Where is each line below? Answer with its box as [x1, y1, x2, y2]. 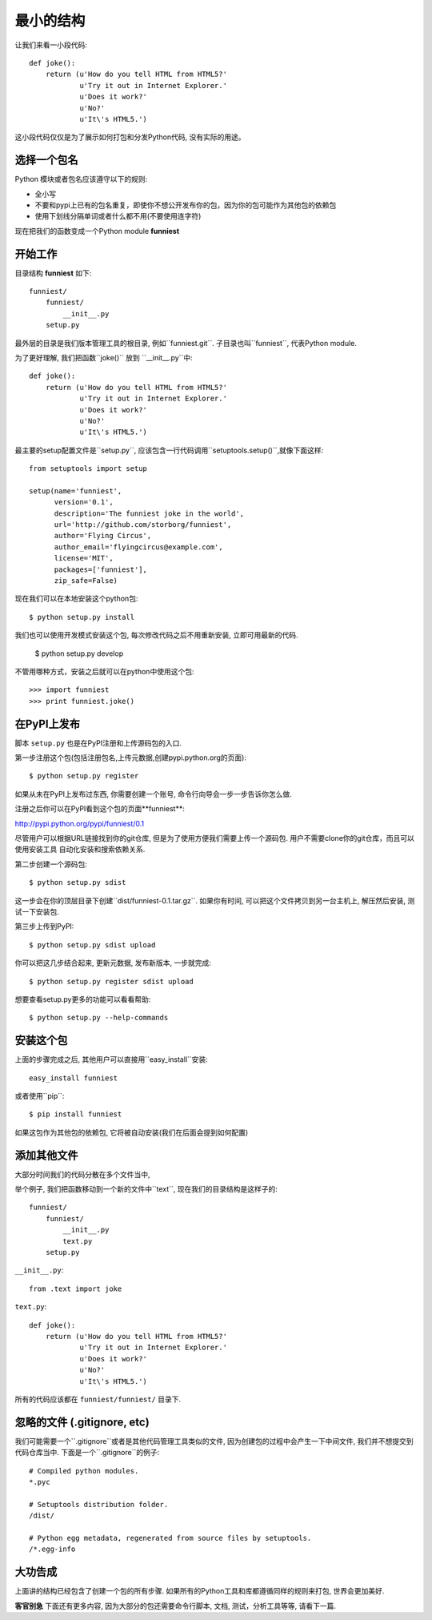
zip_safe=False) [54, 577, 118, 585]
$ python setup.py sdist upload [29, 940, 156, 949]
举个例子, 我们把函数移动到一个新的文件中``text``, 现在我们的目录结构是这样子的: [14, 1184, 278, 1194]
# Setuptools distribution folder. [29, 1500, 169, 1509]
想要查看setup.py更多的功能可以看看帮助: [14, 994, 151, 1004]
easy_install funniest [29, 1073, 118, 1083]
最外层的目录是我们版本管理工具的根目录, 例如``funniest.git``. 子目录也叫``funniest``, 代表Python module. [14, 338, 358, 348]
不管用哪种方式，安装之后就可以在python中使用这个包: [14, 666, 194, 676]
